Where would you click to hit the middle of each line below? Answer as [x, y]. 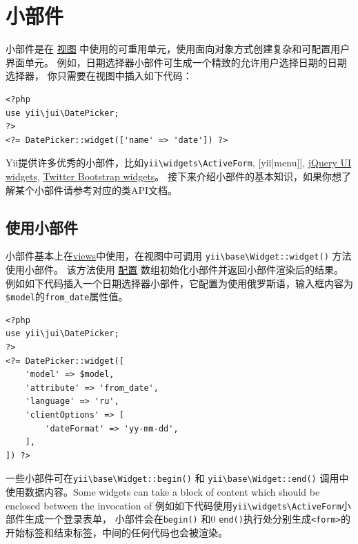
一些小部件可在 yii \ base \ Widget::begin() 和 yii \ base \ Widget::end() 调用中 [177, 478]
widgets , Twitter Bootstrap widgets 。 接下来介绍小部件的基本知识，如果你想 [174, 176]
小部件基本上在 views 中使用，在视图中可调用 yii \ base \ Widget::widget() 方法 [179, 256]
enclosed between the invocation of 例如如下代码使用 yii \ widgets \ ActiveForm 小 [178, 505]
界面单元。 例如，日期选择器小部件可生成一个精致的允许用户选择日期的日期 [176, 62]
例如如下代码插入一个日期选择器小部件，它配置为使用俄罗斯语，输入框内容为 [179, 283]
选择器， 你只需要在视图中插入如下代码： [99, 76]
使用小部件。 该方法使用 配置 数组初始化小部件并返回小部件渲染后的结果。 [175, 269]
